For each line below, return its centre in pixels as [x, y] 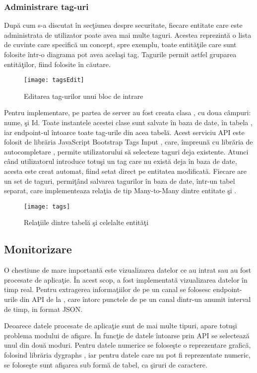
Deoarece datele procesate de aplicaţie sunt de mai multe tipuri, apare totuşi [121, 326]
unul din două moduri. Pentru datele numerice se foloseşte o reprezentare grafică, [128, 345]
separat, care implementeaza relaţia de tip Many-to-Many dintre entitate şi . [120, 190]
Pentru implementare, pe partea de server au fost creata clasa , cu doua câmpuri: [128, 112]
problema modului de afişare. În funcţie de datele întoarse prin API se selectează [127, 335]
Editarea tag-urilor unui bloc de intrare [84, 96]
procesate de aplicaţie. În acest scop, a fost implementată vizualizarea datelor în [126, 279]
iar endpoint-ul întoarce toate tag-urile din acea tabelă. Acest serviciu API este [124, 132]
